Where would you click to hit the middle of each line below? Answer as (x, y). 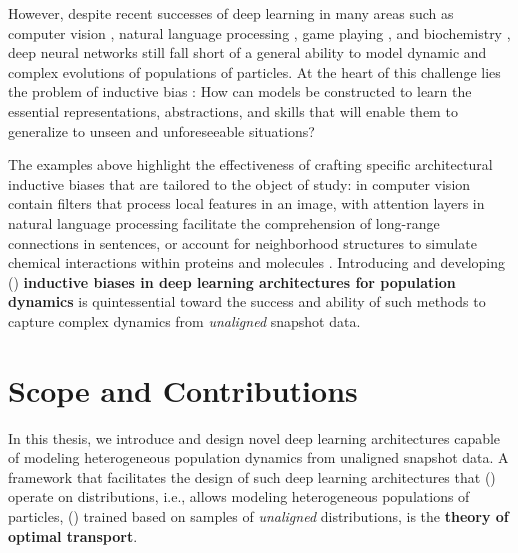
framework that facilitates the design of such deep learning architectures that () (252, 476)
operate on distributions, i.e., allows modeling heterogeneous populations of (239, 496)
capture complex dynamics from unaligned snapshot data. (184, 320)
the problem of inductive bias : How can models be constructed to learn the (240, 91)
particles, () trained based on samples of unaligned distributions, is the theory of (258, 516)
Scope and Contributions (183, 389)
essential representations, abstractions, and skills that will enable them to (233, 110)
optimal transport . (73, 535)
